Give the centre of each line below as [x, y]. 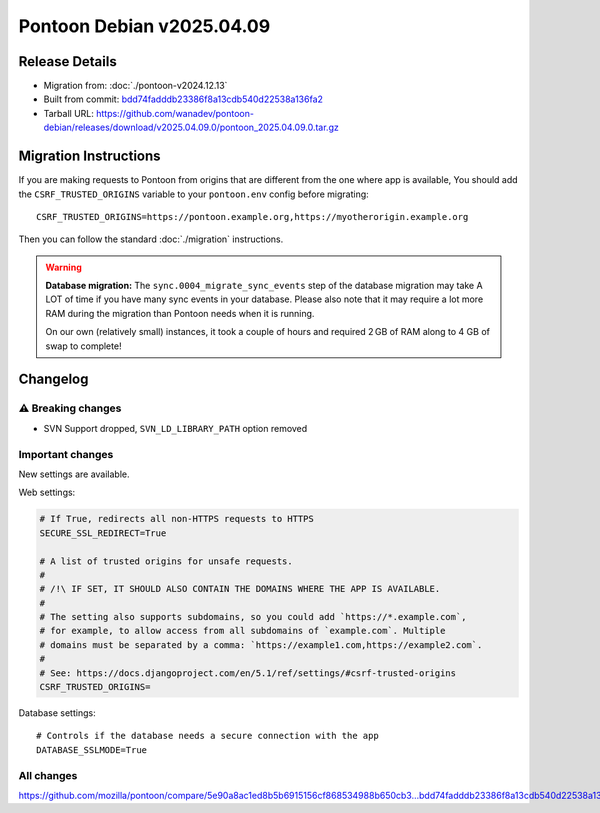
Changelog [53, 379]
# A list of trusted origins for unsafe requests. [166, 561]
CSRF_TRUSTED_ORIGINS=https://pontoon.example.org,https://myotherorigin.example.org [252, 216]
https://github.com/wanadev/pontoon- [175, 113]
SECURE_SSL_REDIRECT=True [103, 533]
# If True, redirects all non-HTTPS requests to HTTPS [176, 519]
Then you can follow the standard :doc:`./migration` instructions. [151, 239]
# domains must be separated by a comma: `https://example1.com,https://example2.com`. [261, 644]
